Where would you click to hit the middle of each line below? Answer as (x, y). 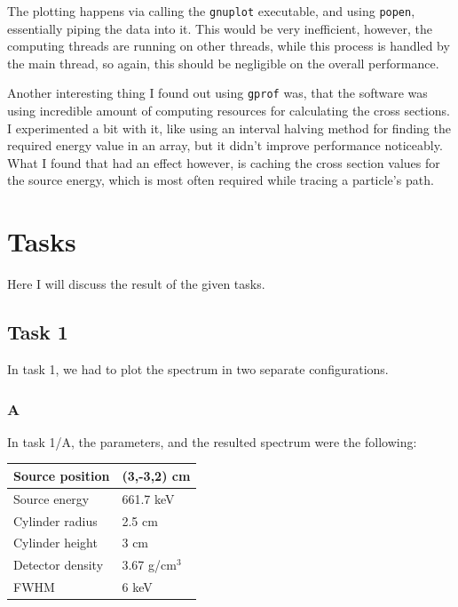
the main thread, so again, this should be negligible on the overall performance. (223, 63)
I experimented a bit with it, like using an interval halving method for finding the (229, 128)
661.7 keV (148, 498)
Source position (62, 475)
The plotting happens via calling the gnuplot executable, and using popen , (211, 11)
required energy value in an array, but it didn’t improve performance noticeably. (225, 145)
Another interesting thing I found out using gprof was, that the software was (217, 93)
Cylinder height (55, 543)
